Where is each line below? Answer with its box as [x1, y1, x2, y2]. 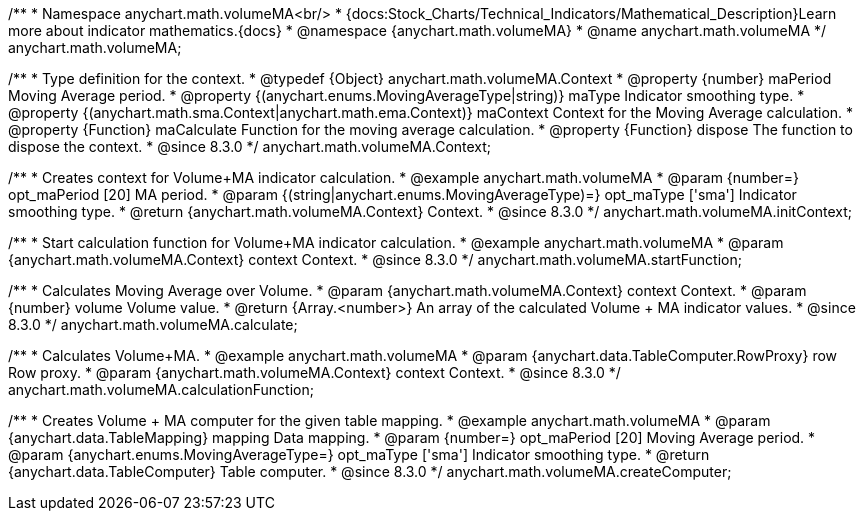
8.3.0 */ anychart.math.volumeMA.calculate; [8, 316, 298, 333]
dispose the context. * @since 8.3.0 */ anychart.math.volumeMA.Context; [8, 138, 492, 155]
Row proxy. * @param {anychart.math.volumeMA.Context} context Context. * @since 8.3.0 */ [8, 364, 621, 381]
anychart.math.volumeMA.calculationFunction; [8, 381, 314, 398]
